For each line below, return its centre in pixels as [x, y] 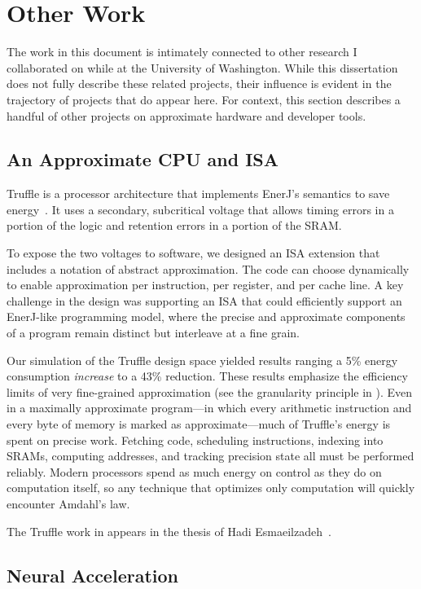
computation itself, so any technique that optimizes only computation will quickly [211, 488]
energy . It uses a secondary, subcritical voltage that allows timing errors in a [200, 209]
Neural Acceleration [92, 575]
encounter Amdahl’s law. [68, 503]
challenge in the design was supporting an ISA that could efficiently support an [204, 300]
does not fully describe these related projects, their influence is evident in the [199, 84]
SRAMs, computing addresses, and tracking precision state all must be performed [210, 456]
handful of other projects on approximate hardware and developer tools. [186, 115]
